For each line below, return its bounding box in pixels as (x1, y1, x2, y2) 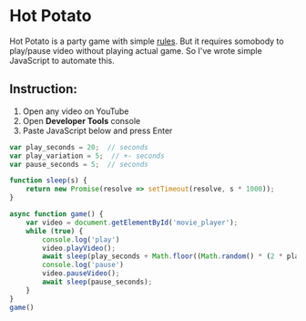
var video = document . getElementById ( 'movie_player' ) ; (25, 218, 239, 227)
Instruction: (9, 81, 77, 97)
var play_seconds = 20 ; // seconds (9, 142, 148, 151)
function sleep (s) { (9, 176, 88, 185)
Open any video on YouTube (22, 106, 129, 117)
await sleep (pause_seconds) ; (42, 277, 153, 286)
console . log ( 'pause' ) (42, 261, 125, 270)
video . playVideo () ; (42, 243, 117, 253)
